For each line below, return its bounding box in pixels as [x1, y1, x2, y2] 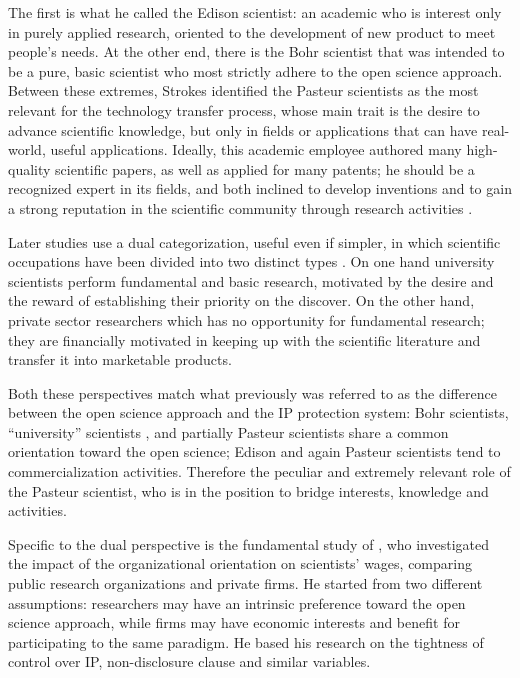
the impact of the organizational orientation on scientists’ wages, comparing [8, 553, 472, 574]
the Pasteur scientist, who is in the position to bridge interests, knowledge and [8, 480, 489, 501]
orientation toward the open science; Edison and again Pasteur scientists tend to [8, 441, 501, 462]
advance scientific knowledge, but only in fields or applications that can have [8, 119, 478, 140]
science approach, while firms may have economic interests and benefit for [8, 612, 460, 633]
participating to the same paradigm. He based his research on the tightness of [8, 631, 484, 652]
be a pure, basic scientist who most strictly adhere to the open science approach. [8, 60, 503, 81]
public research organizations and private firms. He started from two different [8, 573, 483, 594]
